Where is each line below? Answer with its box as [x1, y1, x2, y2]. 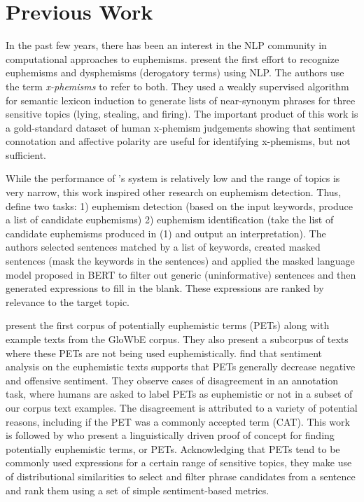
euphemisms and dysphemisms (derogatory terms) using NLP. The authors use [6, 65, 344, 80]
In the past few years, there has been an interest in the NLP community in [6, 38, 327, 53]
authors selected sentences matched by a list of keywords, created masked [6, 239, 321, 254]
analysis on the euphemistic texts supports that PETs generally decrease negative [6, 359, 356, 374]
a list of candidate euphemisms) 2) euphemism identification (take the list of [6, 212, 334, 227]
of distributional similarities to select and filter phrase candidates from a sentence [6, 468, 356, 483]
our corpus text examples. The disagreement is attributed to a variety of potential [6, 400, 358, 414]
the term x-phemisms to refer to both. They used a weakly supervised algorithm [6, 78, 349, 93]
